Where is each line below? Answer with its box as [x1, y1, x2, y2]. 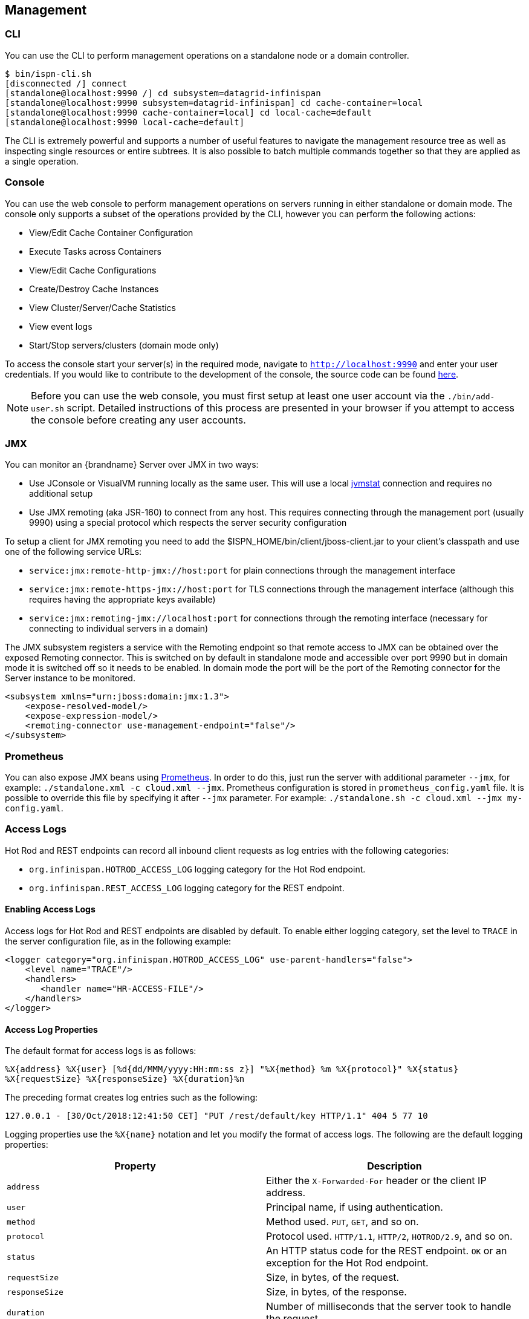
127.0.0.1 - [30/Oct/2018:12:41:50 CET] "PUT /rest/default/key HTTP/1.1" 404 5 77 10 [5, 1111, 428, 1121]
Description [367, 1160, 422, 1173]
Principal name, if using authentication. [266, 1201, 443, 1214]
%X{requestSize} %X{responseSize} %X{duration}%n [5, 1074, 245, 1084]
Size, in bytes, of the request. [266, 1271, 400, 1284]
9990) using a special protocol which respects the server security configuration [29, 517, 347, 528]
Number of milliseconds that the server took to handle [266, 1300, 511, 1313]
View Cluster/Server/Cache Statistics [29, 302, 176, 313]
